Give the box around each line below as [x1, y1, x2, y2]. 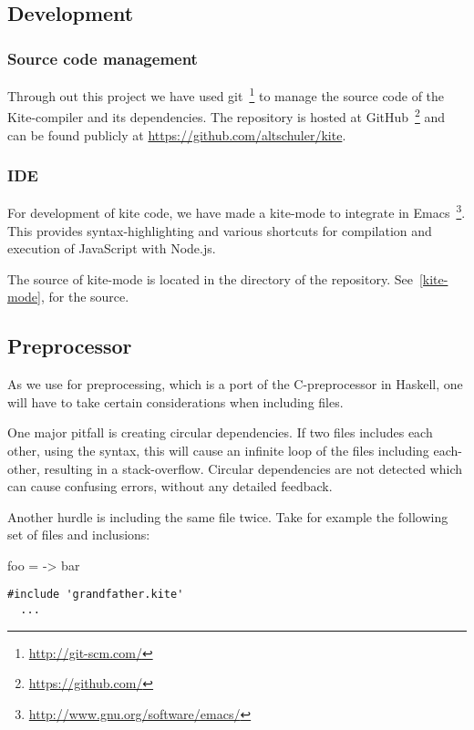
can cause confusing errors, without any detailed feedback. [7, 477, 333, 496]
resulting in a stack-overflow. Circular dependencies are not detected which [44, 458, 462, 478]
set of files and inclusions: [7, 525, 150, 544]
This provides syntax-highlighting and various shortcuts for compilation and [7, 221, 432, 240]
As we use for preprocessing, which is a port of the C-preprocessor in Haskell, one [7, 375, 463, 394]
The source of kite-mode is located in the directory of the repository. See [7, 269, 413, 288]
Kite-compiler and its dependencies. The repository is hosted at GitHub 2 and [7, 105, 446, 126]
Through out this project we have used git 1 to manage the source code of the [7, 84, 445, 105]
